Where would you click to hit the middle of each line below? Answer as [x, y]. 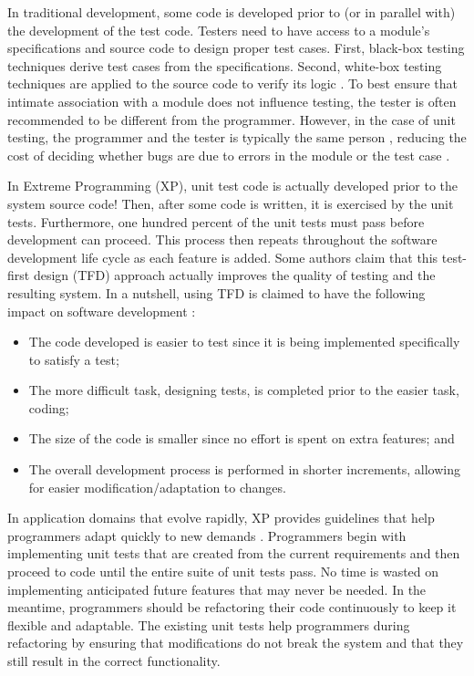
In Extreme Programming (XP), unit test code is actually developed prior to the [233, 186]
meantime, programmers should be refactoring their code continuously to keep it [232, 607]
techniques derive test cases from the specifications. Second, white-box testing [225, 65]
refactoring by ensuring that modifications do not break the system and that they [236, 643]
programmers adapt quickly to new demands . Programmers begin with [207, 535]
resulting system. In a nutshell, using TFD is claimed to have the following [216, 292]
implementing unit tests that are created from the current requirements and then [234, 553]
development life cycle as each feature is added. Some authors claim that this [223, 257]
